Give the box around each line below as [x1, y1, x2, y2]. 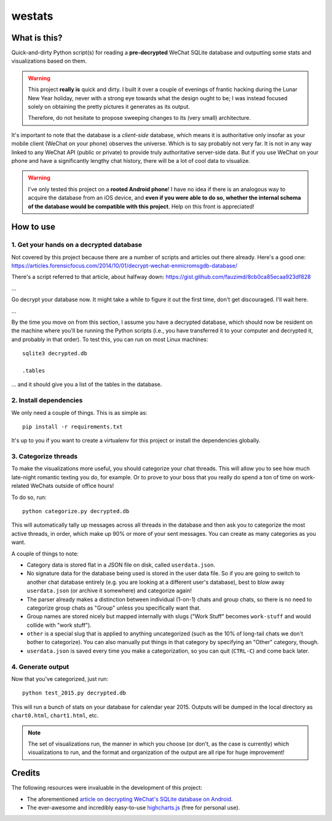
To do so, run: [11, 493, 47, 501]
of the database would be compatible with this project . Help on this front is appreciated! [28, 203, 255, 210]
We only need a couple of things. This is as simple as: [11, 409, 148, 416]
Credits [11, 768, 41, 779]
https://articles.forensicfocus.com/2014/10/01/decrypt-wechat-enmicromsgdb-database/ [11, 262, 238, 270]
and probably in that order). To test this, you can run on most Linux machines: [11, 336, 208, 343]
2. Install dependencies [11, 396, 83, 405]
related [11, 482, 30, 490]
